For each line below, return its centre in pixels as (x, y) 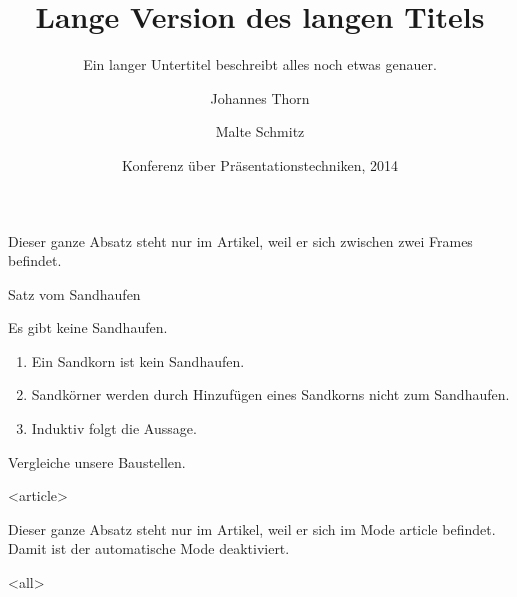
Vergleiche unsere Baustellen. (97, 461)
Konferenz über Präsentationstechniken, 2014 (260, 164)
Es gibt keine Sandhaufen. (88, 327)
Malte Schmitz (260, 131)
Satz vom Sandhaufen (74, 293)
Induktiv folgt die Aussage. (114, 428)
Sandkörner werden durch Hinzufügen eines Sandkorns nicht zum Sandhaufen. (270, 394)
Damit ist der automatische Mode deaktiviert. (149, 548)
